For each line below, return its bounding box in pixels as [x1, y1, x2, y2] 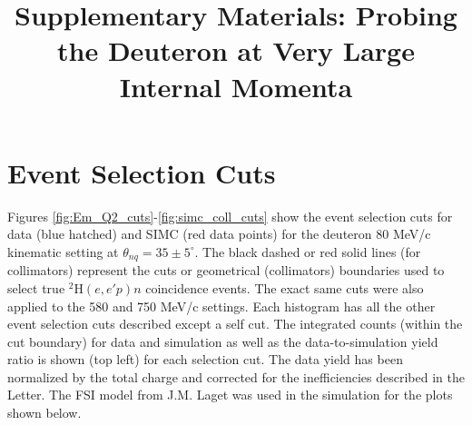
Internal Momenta [119, 67, 353, 104]
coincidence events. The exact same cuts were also [145, 278, 424, 297]
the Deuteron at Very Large [57, 32, 415, 69]
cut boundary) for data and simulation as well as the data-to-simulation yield [7, 331, 438, 351]
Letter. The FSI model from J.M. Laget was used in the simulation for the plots [7, 385, 453, 404]
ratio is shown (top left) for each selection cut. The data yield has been [7, 350, 403, 369]
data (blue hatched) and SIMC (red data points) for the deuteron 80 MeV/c [7, 224, 431, 243]
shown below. [7, 403, 82, 422]
